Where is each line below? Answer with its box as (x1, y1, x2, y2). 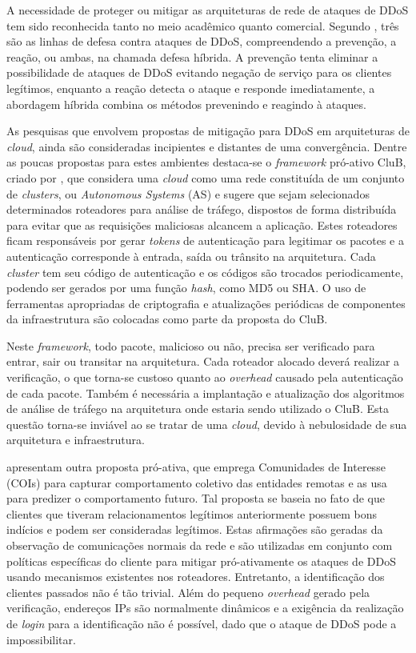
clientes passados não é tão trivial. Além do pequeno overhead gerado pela (6, 583, 370, 600)
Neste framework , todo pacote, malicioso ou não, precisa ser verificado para (6, 337, 375, 354)
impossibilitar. (6, 631, 76, 647)
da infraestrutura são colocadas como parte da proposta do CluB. (6, 310, 328, 327)
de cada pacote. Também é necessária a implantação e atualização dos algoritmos (6, 384, 405, 401)
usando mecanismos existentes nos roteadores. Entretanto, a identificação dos (6, 568, 385, 585)
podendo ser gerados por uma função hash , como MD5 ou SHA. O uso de (6, 279, 366, 296)
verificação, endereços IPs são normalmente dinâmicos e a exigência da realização (6, 599, 404, 616)
